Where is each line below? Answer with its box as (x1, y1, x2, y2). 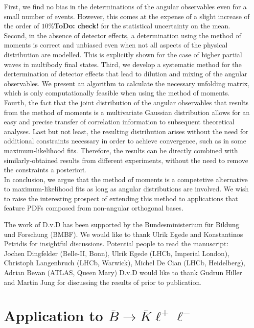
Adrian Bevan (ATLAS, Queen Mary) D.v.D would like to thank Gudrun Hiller (4, 267, 242, 278)
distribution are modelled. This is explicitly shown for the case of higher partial (4, 49, 242, 59)
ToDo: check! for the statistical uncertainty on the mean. (54, 21, 231, 31)
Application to (4, 305, 103, 326)
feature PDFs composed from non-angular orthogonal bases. (4, 203, 184, 213)
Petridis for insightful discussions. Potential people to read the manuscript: (4, 238, 229, 249)
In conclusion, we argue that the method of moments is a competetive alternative (4, 174, 248, 184)
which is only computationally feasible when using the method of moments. (4, 88, 230, 98)
